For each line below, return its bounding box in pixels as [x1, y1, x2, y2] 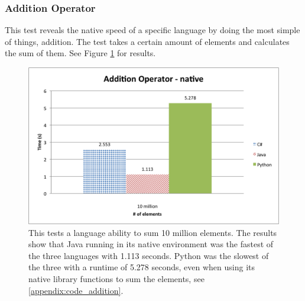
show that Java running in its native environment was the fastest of [28, 238, 274, 250]
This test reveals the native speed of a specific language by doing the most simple [5, 24, 300, 36]
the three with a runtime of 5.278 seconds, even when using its [28, 261, 255, 273]
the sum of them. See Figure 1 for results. [5, 47, 156, 59]
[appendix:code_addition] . [28, 284, 124, 296]
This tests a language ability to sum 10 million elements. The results [28, 226, 277, 238]
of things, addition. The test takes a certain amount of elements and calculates [5, 35, 290, 47]
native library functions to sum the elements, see [28, 272, 205, 284]
